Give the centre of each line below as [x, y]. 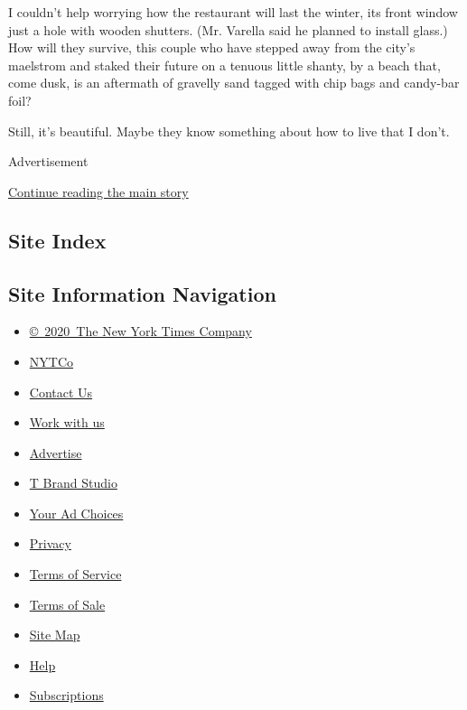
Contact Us [61, 392]
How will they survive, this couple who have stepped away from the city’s [212, 47]
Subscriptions [66, 695]
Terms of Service [75, 574]
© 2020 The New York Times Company [140, 331]
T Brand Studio [73, 483]
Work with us [67, 422]
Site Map [55, 635]
